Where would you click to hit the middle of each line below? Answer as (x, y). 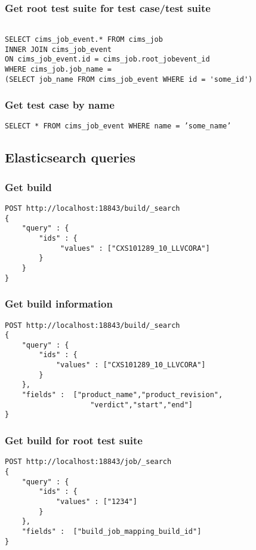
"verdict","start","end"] (141, 405)
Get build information (59, 304)
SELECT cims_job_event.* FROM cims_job (84, 39)
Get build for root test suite (74, 440)
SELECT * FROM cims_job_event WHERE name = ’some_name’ (118, 126)
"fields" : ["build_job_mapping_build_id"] (112, 531)
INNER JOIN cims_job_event (58, 49)
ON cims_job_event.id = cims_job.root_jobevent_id (107, 59)
